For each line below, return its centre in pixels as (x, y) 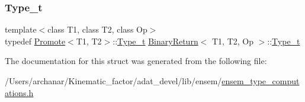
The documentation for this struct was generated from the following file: (136, 61)
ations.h (19, 92)
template (21, 29)
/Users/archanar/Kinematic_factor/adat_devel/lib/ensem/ (113, 81)
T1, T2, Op (232, 41)
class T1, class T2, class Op (97, 29)
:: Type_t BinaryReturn (155, 41)
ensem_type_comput (261, 81)
